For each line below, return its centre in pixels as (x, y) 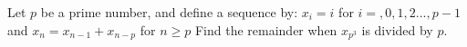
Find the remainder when (266, 29)
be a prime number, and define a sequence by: (169, 12)
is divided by (397, 29)
